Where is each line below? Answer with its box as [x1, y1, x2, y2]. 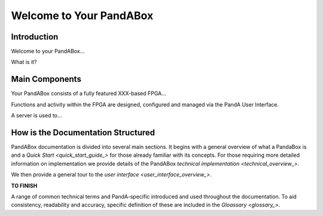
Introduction [11, 32, 59, 42]
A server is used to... [11, 112, 62, 119]
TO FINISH [11, 182, 38, 189]
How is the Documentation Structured [11, 127, 156, 138]
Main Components [11, 74, 82, 84]
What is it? [11, 59, 37, 66]
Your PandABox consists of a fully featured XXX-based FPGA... [11, 90, 167, 97]
